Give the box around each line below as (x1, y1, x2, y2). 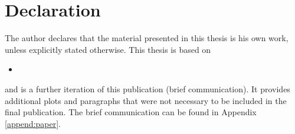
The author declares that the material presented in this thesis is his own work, (5, 32, 289, 44)
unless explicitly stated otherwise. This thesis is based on (5, 43, 211, 55)
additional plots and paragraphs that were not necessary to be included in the (5, 94, 287, 106)
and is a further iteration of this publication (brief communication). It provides (5, 82, 290, 95)
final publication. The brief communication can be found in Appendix (5, 106, 257, 118)
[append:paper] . (5, 117, 61, 129)
